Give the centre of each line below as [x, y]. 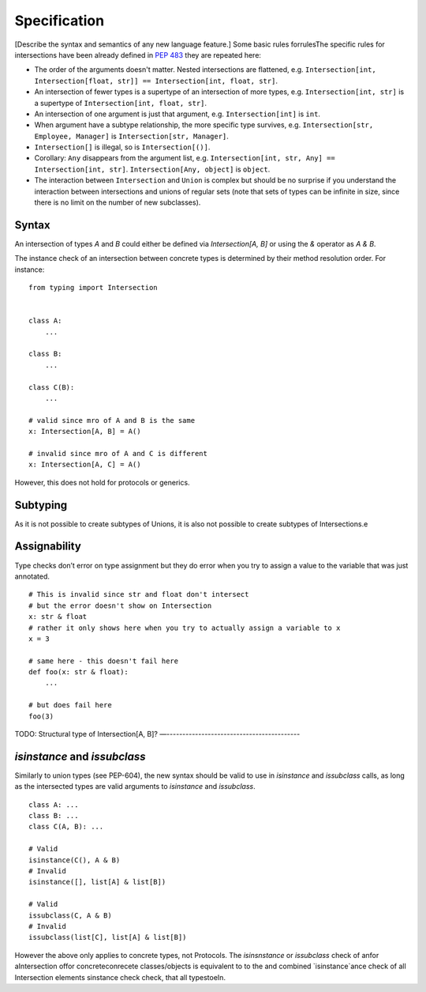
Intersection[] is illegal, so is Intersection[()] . [122, 147]
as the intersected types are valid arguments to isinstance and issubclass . [135, 786]
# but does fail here [70, 705]
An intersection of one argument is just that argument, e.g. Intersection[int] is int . [177, 114]
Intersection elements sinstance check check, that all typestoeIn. [120, 977]
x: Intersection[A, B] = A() [85, 432]
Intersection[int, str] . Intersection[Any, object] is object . [152, 169]
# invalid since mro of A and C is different [118, 453]
